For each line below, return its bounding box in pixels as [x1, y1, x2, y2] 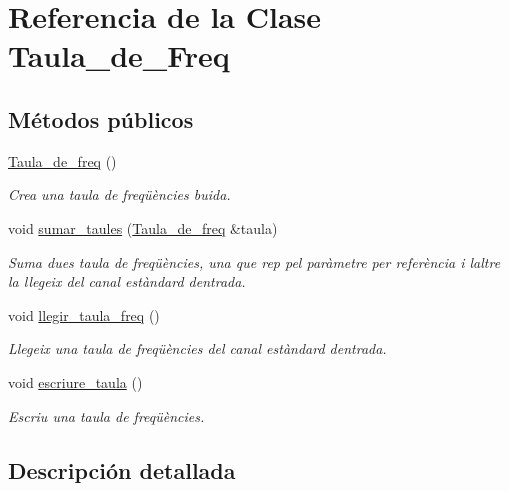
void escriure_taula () [8, 371, 143, 392]
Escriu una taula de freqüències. [8, 405, 205, 426]
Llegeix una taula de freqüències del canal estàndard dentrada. [8, 338, 387, 359]
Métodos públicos [8, 103, 194, 134]
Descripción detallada [8, 454, 236, 485]
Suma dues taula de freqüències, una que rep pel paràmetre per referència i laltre [8, 251, 501, 272]
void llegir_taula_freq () [8, 304, 160, 325]
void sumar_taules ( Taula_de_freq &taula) [8, 217, 278, 238]
